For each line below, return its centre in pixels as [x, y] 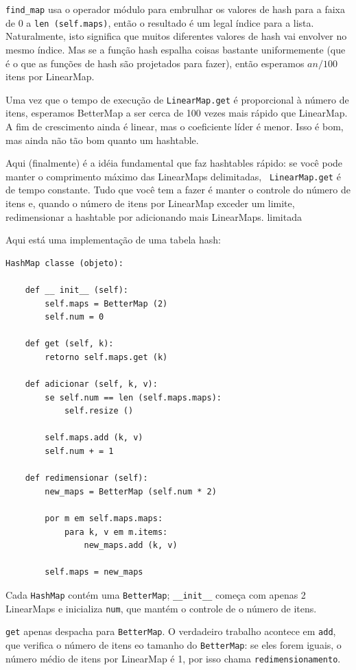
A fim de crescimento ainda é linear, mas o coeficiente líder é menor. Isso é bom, [175, 126]
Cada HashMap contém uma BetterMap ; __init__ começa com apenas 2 [156, 595]
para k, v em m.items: [116, 532]
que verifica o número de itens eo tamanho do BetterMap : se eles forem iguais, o [174, 644]
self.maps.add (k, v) [94, 438]
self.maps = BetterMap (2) [106, 303]
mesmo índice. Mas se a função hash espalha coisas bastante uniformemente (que [176, 49]
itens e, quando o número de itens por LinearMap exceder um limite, [150, 203]
